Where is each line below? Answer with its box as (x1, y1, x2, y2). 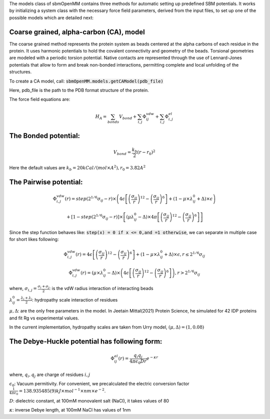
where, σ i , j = (9, 285, 37, 292)
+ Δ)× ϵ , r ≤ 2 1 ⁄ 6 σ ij (164, 250, 205, 258)
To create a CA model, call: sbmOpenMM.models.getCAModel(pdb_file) (9, 78, 163, 84)
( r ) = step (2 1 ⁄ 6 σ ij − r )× (64, 195, 117, 202)
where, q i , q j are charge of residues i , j (9, 371, 90, 378)
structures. (9, 69, 32, 75)
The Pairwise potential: (9, 177, 83, 186)
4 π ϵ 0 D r (129, 358, 147, 365)
